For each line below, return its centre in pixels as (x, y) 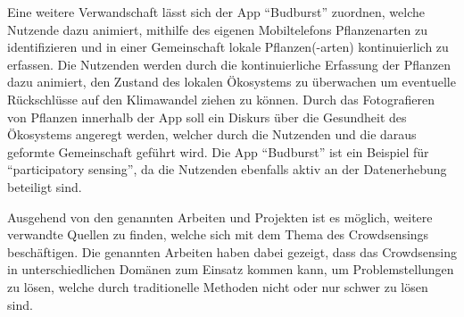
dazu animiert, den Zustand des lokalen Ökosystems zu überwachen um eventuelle (232, 82)
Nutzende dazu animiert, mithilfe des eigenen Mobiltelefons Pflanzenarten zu (218, 29)
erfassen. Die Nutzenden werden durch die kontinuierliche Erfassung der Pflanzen (229, 64)
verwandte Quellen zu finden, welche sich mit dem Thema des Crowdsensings (218, 234)
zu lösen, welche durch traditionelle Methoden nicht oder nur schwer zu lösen (218, 286)
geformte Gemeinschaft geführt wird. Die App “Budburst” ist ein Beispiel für (218, 151)
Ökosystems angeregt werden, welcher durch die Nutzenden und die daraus (212, 134)
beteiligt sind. (45, 186)
